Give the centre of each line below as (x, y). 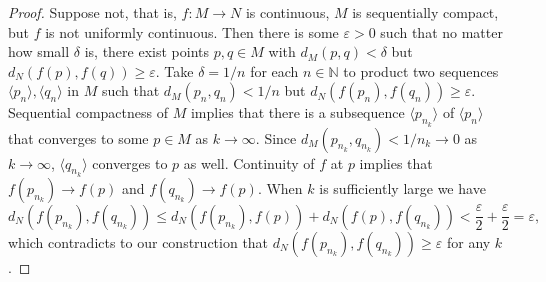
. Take (174, 70)
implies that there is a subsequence (297, 112)
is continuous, (287, 12)
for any (468, 241)
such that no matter (441, 31)
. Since (276, 137)
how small (39, 51)
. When (280, 187)
